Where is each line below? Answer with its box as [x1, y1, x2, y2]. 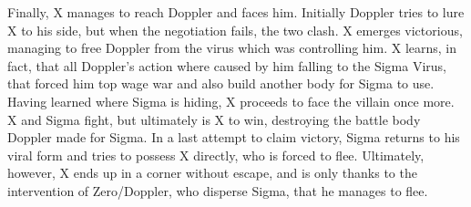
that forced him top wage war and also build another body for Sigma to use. [7, 74, 435, 93]
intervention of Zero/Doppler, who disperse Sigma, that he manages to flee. [7, 181, 428, 200]
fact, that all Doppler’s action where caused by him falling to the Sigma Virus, [7, 56, 447, 75]
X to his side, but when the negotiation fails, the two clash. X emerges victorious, [7, 20, 463, 39]
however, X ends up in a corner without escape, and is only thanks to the [7, 163, 417, 182]
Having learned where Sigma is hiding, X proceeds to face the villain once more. [7, 91, 455, 110]
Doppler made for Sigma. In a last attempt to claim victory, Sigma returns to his [7, 128, 460, 147]
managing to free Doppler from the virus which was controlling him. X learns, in [7, 38, 457, 57]
